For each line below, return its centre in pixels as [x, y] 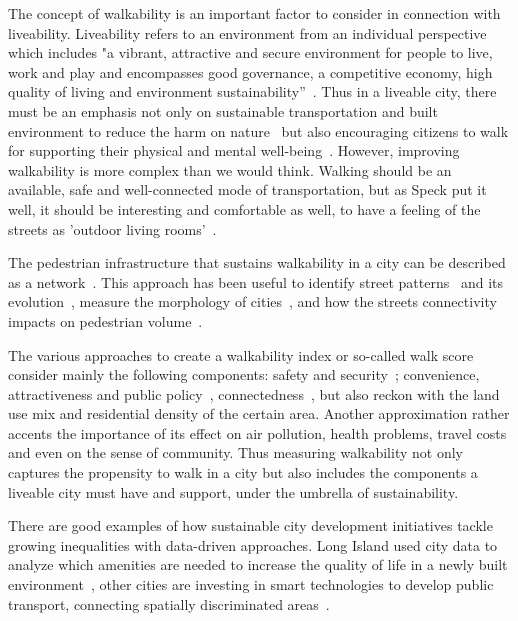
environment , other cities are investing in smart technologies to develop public [251, 584]
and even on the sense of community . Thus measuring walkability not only [235, 452]
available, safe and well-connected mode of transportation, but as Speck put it [247, 189]
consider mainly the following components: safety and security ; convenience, [244, 374]
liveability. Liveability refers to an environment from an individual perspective [247, 32]
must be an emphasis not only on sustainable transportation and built [223, 110]
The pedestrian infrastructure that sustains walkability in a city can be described [257, 262]
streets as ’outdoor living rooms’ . [112, 228]
